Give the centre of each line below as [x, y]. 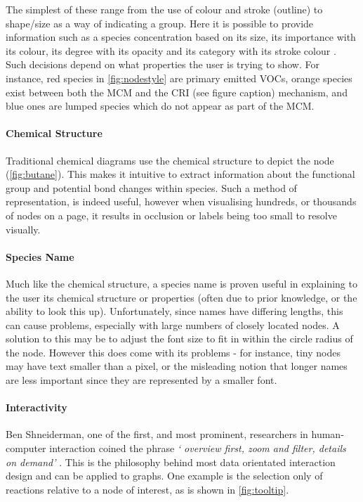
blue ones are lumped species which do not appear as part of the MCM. [160, 106]
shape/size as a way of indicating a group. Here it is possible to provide [160, 23]
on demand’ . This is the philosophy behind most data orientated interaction [171, 462]
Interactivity [37, 407]
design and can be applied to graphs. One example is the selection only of [164, 476]
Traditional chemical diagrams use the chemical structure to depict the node [170, 160]
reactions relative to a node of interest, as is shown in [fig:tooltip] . [147, 489]
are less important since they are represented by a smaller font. [141, 380]
